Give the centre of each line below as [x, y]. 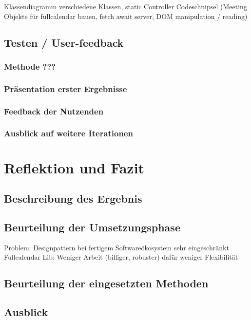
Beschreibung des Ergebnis [73, 198]
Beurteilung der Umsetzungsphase [92, 227]
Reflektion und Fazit [74, 167]
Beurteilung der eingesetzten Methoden [106, 283]
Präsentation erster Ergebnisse [66, 88]
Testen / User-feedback [64, 42]
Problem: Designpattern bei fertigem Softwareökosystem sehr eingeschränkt [116, 247]
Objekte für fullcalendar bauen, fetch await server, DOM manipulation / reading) [126, 16]
